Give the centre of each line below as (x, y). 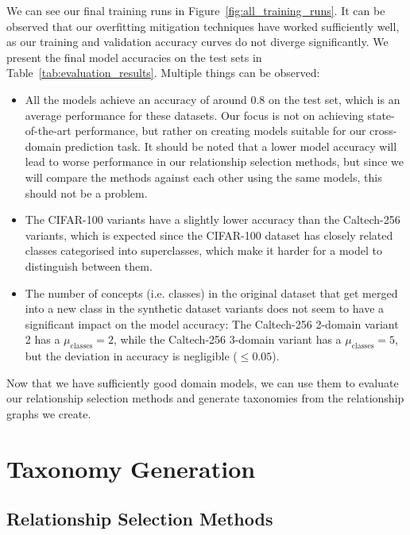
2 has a (43, 339)
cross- (383, 131)
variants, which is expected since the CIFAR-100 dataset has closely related (209, 235)
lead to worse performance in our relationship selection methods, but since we (214, 162)
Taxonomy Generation (131, 468)
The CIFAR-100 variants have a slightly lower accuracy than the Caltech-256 (213, 219)
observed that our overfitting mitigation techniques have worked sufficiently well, (203, 26)
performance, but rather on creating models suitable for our (220, 131)
